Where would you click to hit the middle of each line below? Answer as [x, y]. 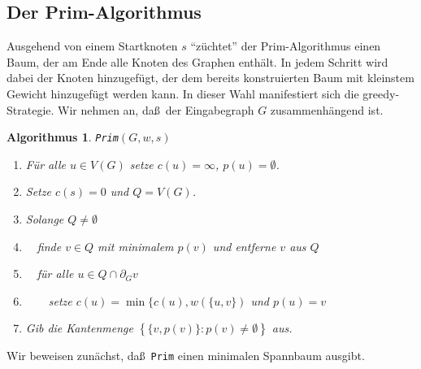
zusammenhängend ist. [327, 109]
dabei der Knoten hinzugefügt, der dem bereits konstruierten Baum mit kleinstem [210, 78]
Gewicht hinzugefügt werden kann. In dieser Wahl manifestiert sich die [183, 93]
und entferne [244, 246]
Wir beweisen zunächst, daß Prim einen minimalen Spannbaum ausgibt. [186, 356]
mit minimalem [136, 246]
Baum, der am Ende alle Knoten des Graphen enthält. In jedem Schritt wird [197, 61]
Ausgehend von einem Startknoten [92, 46]
